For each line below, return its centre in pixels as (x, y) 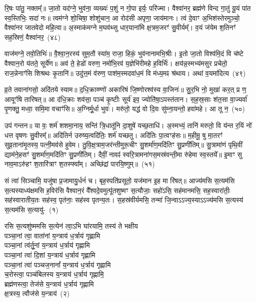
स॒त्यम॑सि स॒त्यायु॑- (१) (32, 209)
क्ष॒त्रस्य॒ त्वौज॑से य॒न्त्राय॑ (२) (37, 293)
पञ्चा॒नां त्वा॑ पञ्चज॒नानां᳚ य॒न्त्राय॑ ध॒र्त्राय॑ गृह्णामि (58, 264)
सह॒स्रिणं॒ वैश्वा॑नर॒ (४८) (33, 37)
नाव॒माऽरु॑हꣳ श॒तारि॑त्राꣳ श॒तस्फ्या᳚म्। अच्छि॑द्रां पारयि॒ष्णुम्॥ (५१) (80, 164)
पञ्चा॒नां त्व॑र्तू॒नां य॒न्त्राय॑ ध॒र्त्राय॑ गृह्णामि (47, 245)
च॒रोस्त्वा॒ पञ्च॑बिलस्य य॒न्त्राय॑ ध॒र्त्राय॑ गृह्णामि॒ (54, 274)
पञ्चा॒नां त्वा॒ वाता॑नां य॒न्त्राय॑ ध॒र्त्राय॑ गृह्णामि (52, 235)
